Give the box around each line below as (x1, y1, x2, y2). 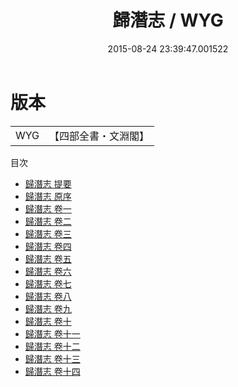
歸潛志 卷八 (24, 290, 72, 302)
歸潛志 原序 (24, 190, 72, 202)
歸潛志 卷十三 (24, 352, 81, 365)
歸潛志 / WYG (112, 9, 224, 32)
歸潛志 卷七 (24, 277, 72, 290)
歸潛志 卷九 (24, 302, 72, 315)
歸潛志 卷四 (24, 240, 72, 252)
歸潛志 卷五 (24, 252, 72, 265)
